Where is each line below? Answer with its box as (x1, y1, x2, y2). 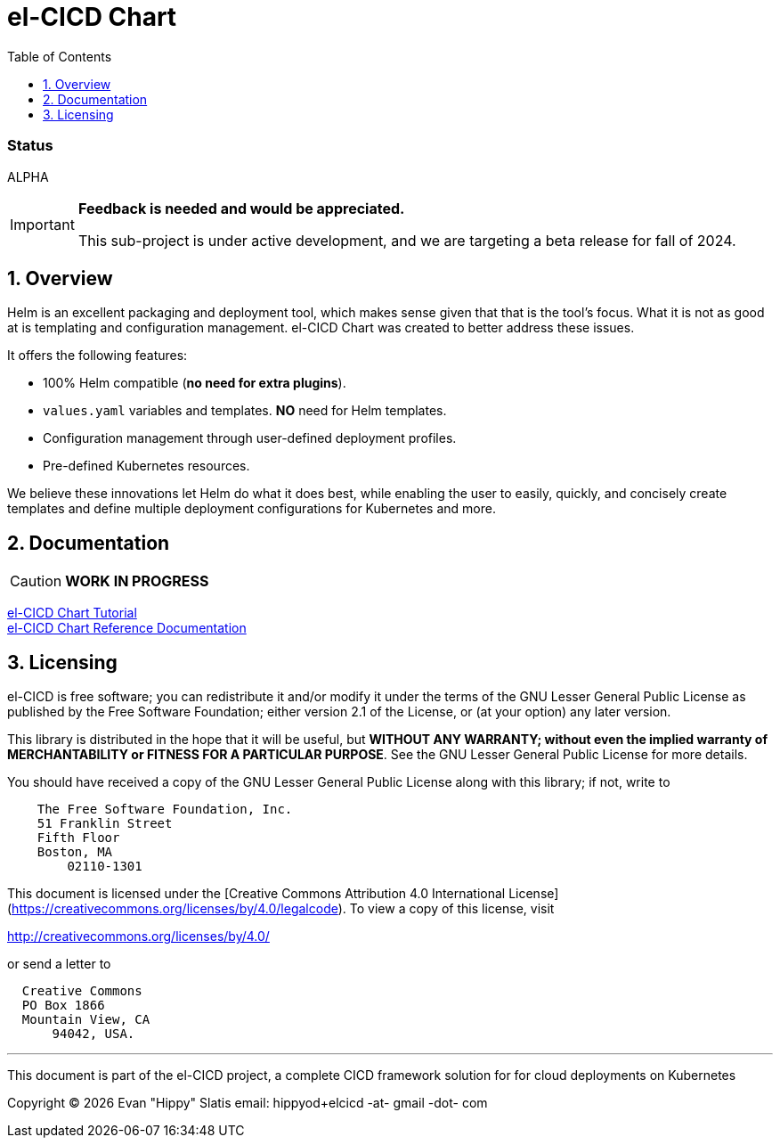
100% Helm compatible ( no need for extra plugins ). (43, 375, 346, 391)
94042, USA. (52, 1026, 135, 1042)
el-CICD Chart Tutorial (7, 605, 137, 621)
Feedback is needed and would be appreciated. (77, 199, 405, 217)
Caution (10, 572, 62, 591)
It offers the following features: (7, 348, 188, 364)
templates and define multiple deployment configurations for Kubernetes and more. (7, 501, 496, 517)
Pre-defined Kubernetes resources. (43, 458, 250, 474)
